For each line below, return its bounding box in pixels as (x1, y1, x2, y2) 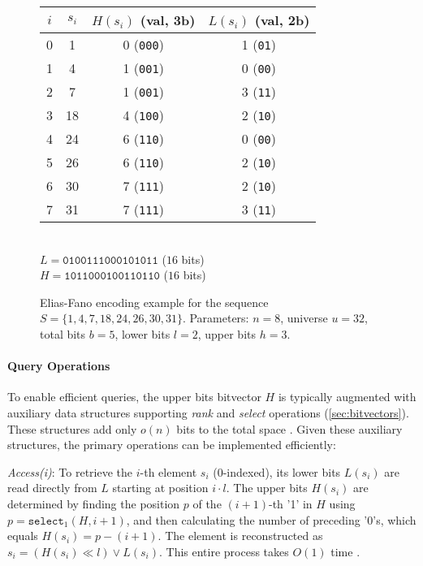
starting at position (112, 479, 209, 496)
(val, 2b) (254, 11, 310, 29)
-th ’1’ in (268, 495, 313, 512)
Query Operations (7, 357, 110, 374)
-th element (140, 463, 197, 480)
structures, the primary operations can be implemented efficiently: (7, 436, 336, 453)
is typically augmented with (278, 388, 417, 405)
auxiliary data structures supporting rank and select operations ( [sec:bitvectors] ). (7, 404, 409, 421)
